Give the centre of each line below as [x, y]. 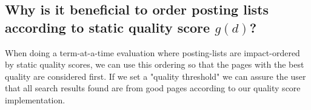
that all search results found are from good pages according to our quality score [153, 88]
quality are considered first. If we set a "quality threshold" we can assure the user [155, 76]
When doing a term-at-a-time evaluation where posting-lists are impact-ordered [152, 52]
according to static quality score [108, 27]
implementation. [35, 99]
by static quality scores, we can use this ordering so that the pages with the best [155, 64]
